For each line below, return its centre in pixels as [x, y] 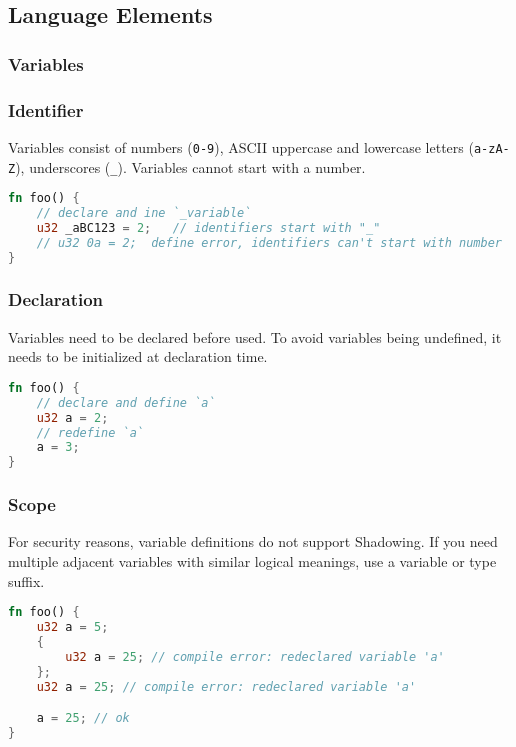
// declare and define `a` [126, 402]
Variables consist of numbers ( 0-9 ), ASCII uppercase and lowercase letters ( [241, 146]
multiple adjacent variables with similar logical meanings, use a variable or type [252, 561]
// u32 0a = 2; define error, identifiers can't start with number [269, 242]
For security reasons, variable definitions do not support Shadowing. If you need [253, 541]
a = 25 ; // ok [83, 718]
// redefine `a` [90, 432]
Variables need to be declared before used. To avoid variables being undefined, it [255, 336]
